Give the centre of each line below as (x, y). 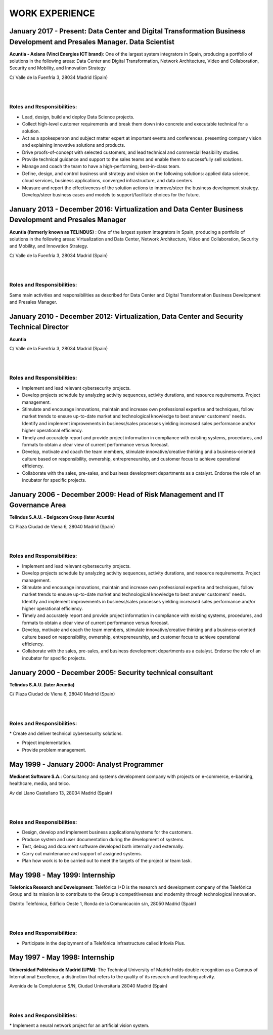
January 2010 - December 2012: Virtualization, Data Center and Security (126, 316)
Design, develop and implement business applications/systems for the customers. (107, 832)
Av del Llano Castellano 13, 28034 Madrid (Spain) (61, 793)
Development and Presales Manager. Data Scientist (92, 42)
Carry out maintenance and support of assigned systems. (82, 853)
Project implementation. (47, 743)
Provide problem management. (54, 750)
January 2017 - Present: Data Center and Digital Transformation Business (127, 31)
